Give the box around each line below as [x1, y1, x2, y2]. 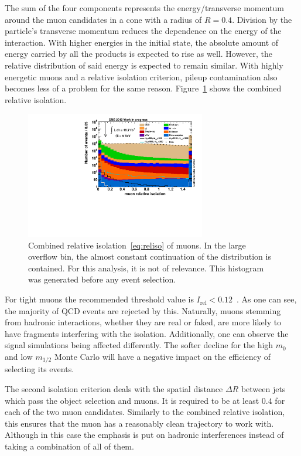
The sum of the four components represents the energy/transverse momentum [5, 2, 285, 13]
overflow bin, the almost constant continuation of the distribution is [28, 250, 271, 263]
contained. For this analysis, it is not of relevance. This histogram [28, 261, 264, 274]
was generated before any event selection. [28, 273, 176, 285]
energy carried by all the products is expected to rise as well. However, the [5, 47, 273, 60]
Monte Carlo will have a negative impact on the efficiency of [54, 350, 271, 363]
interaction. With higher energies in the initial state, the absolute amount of [5, 36, 279, 48]
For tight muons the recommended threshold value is [5, 293, 194, 305]
